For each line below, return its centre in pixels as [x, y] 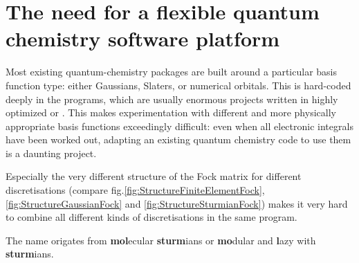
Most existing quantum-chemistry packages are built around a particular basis [172, 72]
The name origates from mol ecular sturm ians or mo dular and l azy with [161, 240]
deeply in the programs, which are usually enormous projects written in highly [172, 99]
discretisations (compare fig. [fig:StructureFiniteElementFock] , [135, 190]
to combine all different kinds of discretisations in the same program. [151, 217]
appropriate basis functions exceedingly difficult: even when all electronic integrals [179, 126]
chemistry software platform [143, 38]
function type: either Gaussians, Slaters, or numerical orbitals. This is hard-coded [178, 85]
